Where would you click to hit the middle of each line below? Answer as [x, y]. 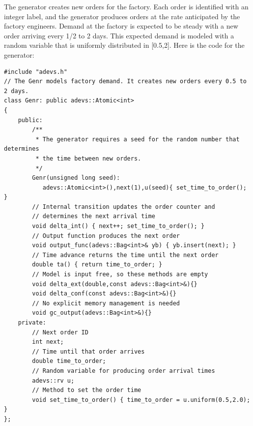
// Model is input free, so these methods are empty [120, 275]
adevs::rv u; [53, 380]
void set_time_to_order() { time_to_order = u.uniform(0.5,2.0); [141, 400]
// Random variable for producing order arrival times [124, 371]
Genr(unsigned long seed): [76, 178]
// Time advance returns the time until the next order [125, 255]
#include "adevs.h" [36, 72]
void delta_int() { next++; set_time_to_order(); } [118, 226]
